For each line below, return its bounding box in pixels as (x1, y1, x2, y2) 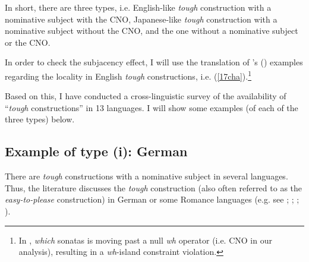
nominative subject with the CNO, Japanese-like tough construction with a (5, 12, 278, 25)
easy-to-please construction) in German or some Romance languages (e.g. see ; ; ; (5, 193, 299, 206)
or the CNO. (5, 36, 51, 48)
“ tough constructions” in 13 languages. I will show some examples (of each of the (5, 101, 298, 113)
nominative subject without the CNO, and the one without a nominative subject (5, 24, 298, 37)
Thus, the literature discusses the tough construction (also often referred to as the (5, 181, 302, 194)
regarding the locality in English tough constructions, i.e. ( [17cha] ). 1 (5, 68, 252, 82)
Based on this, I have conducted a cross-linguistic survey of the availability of (5, 90, 286, 102)
